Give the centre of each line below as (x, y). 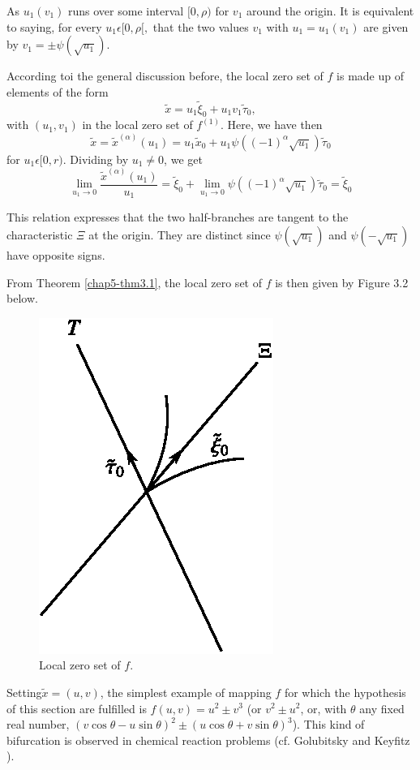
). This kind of (328, 724)
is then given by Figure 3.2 (342, 282)
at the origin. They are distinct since (180, 234)
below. (22, 298)
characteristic (40, 234)
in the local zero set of (137, 125)
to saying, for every (54, 26)
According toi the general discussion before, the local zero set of (165, 76)
